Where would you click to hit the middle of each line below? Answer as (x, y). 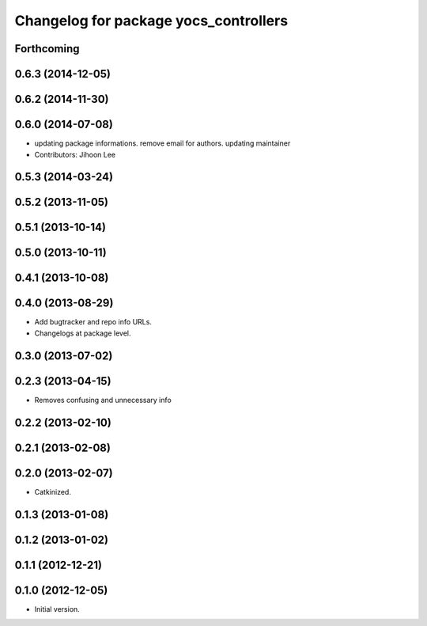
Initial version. (57, 609)
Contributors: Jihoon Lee (75, 154)
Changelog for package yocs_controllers (151, 21)
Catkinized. (53, 491)
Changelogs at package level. (83, 333)
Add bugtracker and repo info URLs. (93, 322)
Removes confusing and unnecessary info (103, 400)
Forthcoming (47, 49)
